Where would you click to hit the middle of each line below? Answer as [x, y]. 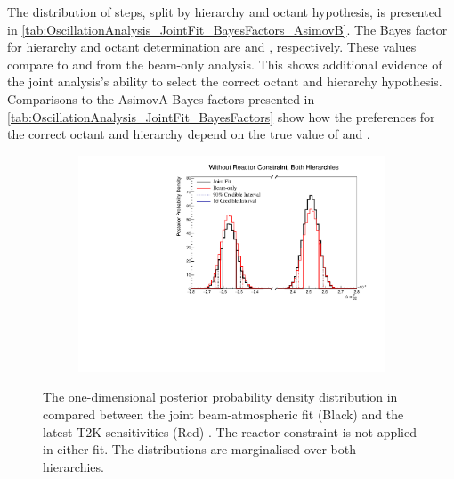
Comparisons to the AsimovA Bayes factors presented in [161, 98]
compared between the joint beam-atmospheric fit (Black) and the [223, 414]
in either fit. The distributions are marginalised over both [200, 449]
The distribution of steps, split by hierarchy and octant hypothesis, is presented [224, 12]
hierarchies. [73, 466]
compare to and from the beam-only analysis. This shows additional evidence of [225, 64]
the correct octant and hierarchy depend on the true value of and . [189, 134]
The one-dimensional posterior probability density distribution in [220, 397]
